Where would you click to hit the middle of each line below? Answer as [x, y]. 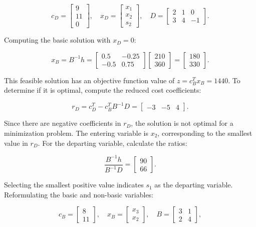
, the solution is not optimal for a [182, 123]
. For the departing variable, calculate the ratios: [112, 143]
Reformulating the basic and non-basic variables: [79, 194]
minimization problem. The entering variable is [76, 133]
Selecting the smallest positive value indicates [74, 185]
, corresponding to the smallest [205, 133]
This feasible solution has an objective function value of [89, 80]
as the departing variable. [194, 185]
